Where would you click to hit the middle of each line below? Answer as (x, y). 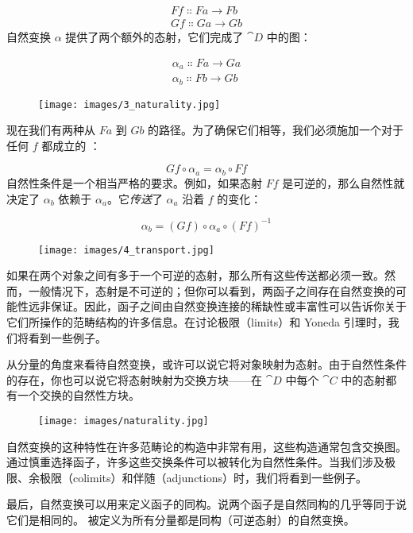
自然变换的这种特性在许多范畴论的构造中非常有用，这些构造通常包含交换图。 (206, 446)
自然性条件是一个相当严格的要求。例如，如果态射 (134, 182)
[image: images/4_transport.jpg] (126, 250)
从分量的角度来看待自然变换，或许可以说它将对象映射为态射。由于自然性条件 (206, 364)
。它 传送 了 (135, 198)
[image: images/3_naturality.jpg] (129, 104)
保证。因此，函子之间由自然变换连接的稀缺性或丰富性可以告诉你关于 (228, 306)
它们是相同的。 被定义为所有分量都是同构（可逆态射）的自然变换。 (181, 520)
